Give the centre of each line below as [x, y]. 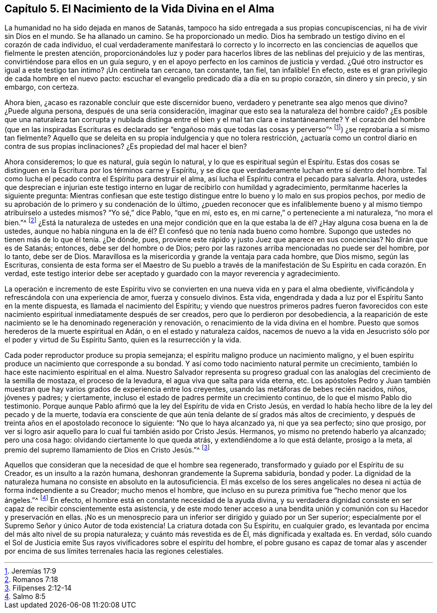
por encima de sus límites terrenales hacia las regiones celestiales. [114, 551]
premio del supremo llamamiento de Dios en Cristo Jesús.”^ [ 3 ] [107, 449]
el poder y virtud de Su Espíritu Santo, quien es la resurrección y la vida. [123, 339]
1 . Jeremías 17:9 [30, 571]
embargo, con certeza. [42, 87]
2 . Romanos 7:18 [31, 580]
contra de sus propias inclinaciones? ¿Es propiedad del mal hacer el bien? [126, 147]
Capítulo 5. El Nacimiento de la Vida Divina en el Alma [140, 9]
